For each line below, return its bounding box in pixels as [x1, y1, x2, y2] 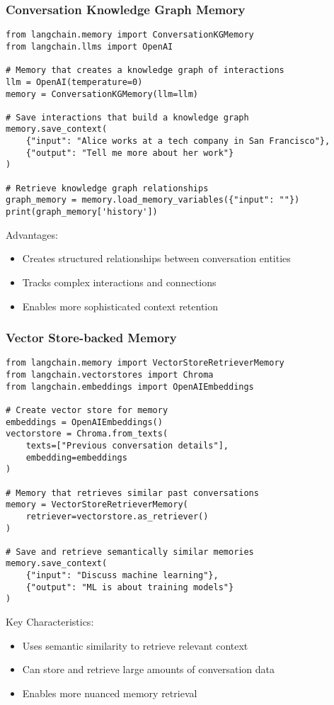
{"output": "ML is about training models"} [25, 582, 234, 592]
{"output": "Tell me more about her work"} [25, 147, 234, 158]
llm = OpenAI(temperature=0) [6, 77, 143, 87]
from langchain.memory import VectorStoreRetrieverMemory [6, 358, 284, 368]
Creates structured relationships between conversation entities [22, 251, 291, 266]
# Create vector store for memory [6, 405, 168, 415]
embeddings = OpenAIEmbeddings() [6, 417, 163, 427]
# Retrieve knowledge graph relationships [6, 183, 209, 193]
